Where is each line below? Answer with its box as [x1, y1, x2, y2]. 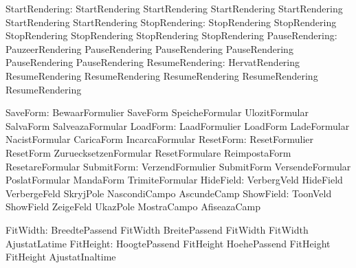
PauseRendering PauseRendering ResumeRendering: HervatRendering [5, 55, 300, 69]
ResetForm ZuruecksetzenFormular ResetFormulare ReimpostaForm [5, 145, 291, 159]
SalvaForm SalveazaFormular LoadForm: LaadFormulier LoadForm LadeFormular [5, 118, 350, 133]
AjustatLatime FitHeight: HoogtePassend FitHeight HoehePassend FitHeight [5, 236, 331, 250]
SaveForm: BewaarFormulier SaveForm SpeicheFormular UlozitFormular [5, 105, 309, 120]
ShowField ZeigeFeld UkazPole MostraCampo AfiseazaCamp [5, 199, 260, 214]
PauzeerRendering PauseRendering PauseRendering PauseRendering [5, 41, 293, 56]
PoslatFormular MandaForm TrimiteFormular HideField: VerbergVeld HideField [5, 172, 343, 187]
